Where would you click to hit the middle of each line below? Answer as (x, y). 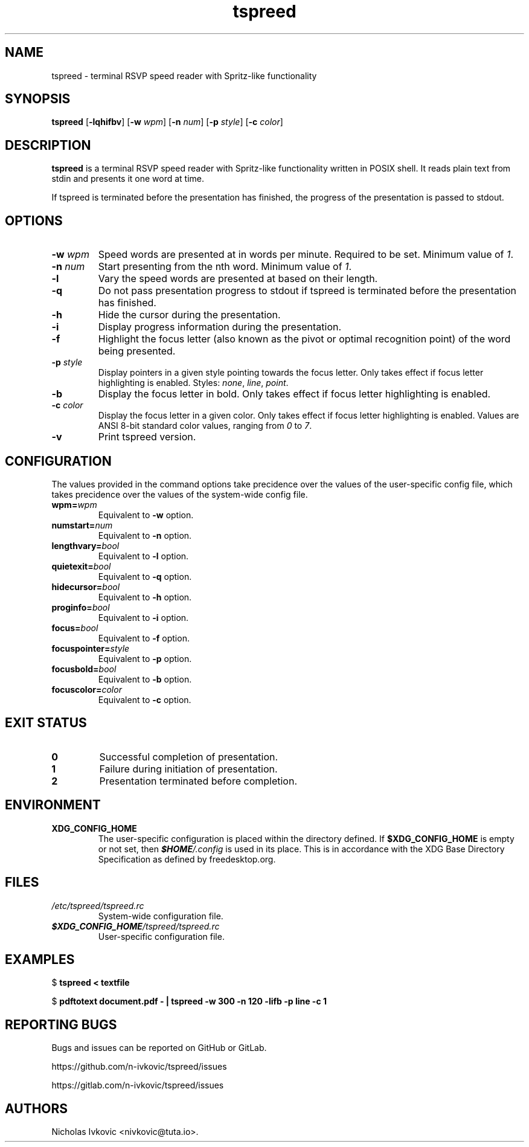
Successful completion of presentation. (189, 757)
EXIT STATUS (46, 723)
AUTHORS (37, 1108)
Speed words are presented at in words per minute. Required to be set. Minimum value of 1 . (306, 255)
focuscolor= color (87, 689)
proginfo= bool (81, 607)
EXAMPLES (40, 959)
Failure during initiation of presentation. (188, 769)
